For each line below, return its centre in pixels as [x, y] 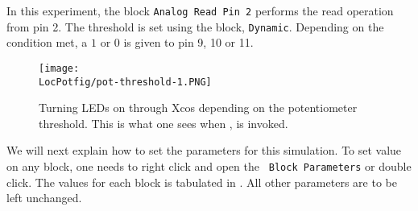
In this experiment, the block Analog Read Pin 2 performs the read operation [200, 10]
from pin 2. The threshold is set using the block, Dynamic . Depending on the [195, 26]
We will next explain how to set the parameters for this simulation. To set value [204, 150]
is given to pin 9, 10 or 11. [188, 42]
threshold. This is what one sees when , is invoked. [163, 123]
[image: [59, 68]
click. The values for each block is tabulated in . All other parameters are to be [202, 182]
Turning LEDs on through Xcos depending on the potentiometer [198, 108]
